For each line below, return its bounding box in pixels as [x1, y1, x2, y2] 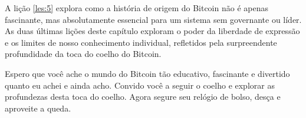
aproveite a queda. [5, 102, 71, 114]
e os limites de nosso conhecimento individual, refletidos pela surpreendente [5, 36, 277, 48]
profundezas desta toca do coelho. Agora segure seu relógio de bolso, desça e [5, 90, 281, 103]
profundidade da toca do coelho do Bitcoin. [5, 48, 162, 60]
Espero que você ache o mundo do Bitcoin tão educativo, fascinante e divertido [5, 67, 290, 79]
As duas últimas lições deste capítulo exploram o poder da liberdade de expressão [5, 25, 300, 37]
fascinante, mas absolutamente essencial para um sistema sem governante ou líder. [5, 13, 302, 25]
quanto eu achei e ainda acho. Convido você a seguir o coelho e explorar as [5, 79, 275, 91]
